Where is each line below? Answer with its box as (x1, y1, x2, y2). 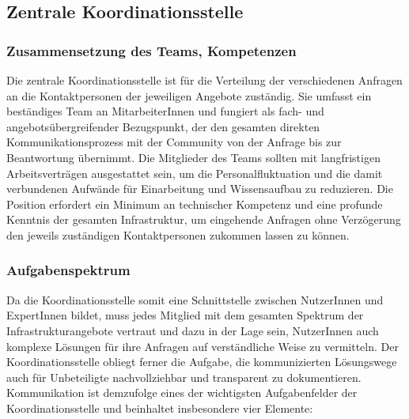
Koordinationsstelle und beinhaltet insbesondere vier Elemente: (6, 399, 313, 416)
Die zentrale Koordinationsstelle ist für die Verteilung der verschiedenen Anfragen (6, 72, 403, 88)
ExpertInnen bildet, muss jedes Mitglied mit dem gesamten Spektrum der (6, 307, 364, 323)
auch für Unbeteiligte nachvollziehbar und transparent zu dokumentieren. (6, 368, 362, 385)
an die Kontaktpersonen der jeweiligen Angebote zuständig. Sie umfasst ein (6, 87, 372, 104)
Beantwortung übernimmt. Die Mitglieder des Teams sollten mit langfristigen (6, 149, 381, 165)
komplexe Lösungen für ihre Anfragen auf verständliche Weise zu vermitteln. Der (6, 338, 399, 354)
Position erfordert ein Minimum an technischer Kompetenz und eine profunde (6, 195, 383, 212)
